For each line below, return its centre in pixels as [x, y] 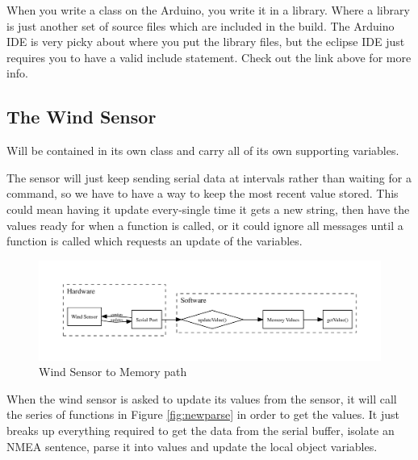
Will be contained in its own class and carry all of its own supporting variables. [203, 151]
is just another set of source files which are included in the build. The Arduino [201, 25]
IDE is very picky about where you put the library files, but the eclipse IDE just [206, 42]
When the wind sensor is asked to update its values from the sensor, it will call [202, 398]
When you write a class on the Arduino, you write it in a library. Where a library [208, 10]
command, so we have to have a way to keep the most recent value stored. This [203, 193]
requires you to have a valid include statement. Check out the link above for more [209, 57]
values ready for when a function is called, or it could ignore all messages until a [205, 225]
